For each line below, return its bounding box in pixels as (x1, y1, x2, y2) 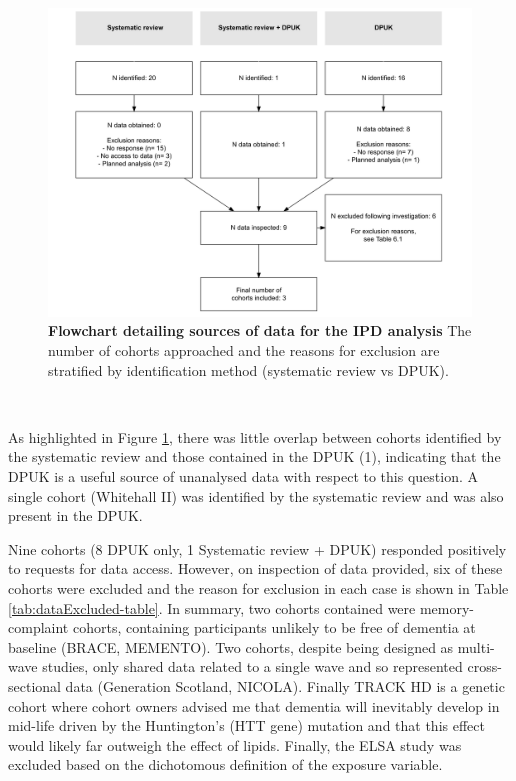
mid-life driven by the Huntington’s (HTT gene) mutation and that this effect (8, 715, 485, 736)
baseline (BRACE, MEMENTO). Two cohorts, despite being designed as (8, 636, 454, 657)
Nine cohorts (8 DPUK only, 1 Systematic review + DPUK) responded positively (8, 538, 507, 559)
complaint (8, 617, 69, 638)
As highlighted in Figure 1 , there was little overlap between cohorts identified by (8, 426, 502, 447)
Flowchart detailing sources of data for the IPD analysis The (48, 320, 472, 341)
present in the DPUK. (8, 505, 143, 526)
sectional (8, 675, 61, 696)
